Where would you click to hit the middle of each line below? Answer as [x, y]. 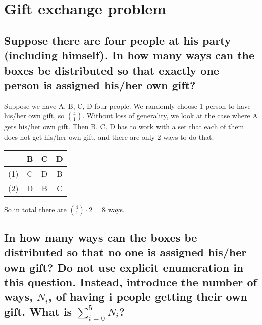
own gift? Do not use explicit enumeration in [124, 267]
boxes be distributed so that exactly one [112, 70]
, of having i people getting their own [148, 297]
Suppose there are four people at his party [118, 40]
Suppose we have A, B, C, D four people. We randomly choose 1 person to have [127, 106]
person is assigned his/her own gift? [100, 84]
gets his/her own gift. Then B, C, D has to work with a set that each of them [124, 127]
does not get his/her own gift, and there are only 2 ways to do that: [109, 136]
